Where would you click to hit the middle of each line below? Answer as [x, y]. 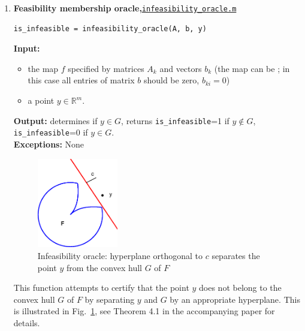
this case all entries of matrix [81, 80]
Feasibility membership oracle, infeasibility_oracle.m [125, 8]
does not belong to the [240, 288]
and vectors [181, 68]
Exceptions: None [49, 144]
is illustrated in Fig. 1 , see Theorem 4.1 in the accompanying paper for [144, 311]
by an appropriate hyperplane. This [235, 299]
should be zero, [171, 80]
